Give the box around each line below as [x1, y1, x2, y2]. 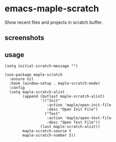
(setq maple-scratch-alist [9, 90, 65, 95]
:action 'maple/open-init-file [47, 102, 112, 108]
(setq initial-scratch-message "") [4, 64, 78, 69]
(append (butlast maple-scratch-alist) [22, 94, 105, 99]
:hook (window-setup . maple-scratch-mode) [9, 81, 100, 86]
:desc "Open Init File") [47, 107, 98, 112]
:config [9, 85, 25, 91]
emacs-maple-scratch [4, 3, 99, 14]
